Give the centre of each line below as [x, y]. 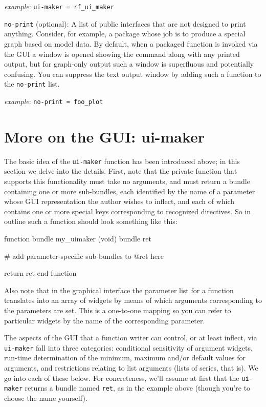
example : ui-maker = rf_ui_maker [59, 6]
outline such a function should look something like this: [91, 221]
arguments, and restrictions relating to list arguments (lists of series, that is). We [131, 367]
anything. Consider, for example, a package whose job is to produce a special [125, 34]
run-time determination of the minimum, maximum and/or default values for [125, 358]
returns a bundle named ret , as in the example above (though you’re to [138, 388]
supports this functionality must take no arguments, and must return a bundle [127, 181]
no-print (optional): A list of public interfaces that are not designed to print [125, 23]
